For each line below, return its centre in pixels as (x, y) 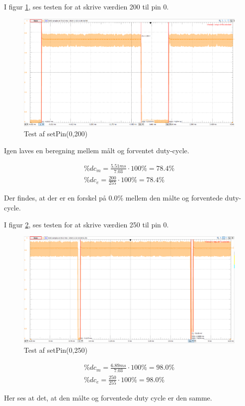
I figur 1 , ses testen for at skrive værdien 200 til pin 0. (86, 6)
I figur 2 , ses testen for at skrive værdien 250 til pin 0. (86, 224)
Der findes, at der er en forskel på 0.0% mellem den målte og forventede (113, 198)
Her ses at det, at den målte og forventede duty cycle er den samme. (108, 398)
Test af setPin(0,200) (56, 133)
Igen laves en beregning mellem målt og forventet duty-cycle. (97, 150)
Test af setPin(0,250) (56, 350)
